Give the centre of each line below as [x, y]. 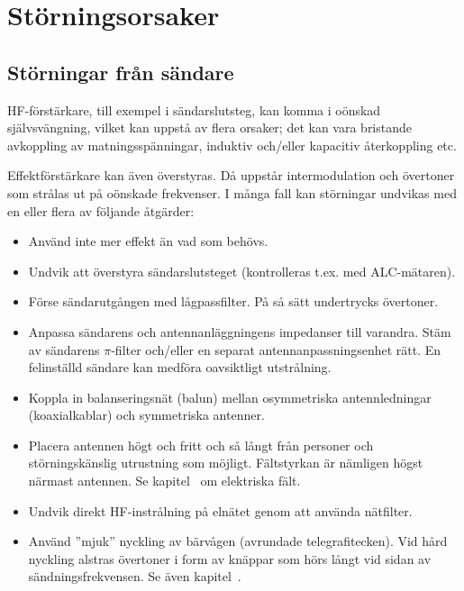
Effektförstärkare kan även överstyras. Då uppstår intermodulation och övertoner [231, 175]
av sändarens [64, 349]
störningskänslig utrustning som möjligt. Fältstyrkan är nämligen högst [226, 463]
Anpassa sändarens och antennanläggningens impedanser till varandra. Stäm [240, 331]
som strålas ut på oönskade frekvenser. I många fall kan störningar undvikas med [232, 192]
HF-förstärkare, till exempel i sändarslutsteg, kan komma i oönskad [194, 109]
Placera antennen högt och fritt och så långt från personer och [201, 445]
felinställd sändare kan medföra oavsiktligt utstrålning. [180, 367]
